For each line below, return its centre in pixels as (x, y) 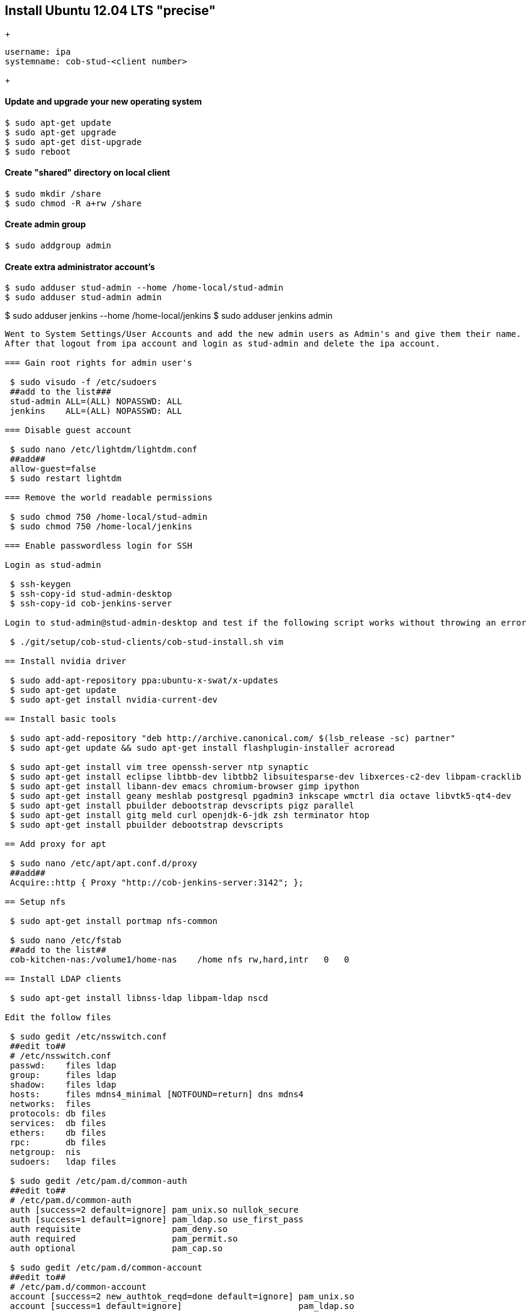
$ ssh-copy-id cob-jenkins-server (91, 604)
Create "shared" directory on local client (88, 173)
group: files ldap (63, 1075)
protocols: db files (58, 1114)
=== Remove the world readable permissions (109, 498)
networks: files (50, 1104)
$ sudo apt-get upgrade (61, 132)
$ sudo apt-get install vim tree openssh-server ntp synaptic (159, 767)
